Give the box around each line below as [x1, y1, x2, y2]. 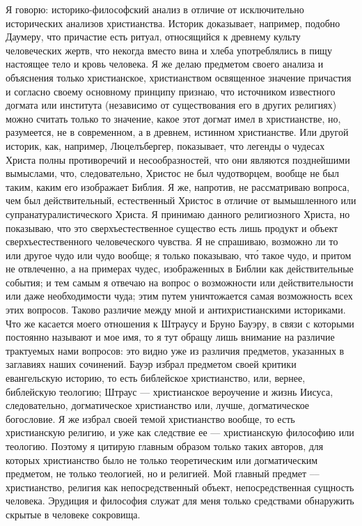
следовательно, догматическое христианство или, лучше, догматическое [6, 398, 310, 412]
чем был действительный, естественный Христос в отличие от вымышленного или [6, 193, 356, 208]
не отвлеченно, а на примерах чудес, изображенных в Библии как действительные [6, 261, 354, 276]
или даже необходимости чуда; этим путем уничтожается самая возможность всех [6, 288, 353, 303]
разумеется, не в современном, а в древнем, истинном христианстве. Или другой [6, 125, 349, 139]
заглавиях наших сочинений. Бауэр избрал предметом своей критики [6, 357, 297, 371]
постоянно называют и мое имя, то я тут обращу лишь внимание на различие [6, 330, 335, 344]
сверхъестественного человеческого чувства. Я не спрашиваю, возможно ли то [6, 234, 338, 249]
